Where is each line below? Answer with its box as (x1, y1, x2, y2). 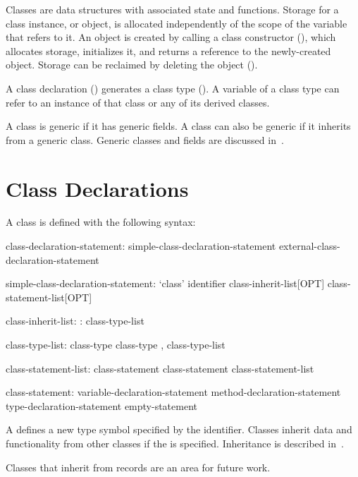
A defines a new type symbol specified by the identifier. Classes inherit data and (6, 422, 352, 437)
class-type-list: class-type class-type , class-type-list (6, 337, 226, 352)
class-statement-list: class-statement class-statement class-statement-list (6, 361, 314, 375)
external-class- (278, 238, 340, 253)
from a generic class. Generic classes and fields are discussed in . (6, 132, 284, 147)
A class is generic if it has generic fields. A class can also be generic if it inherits (6, 119, 351, 133)
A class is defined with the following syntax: (6, 215, 196, 229)
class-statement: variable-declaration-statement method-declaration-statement (6, 385, 341, 399)
